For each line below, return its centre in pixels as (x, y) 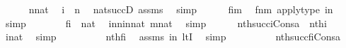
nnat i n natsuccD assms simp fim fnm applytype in (181, 9)
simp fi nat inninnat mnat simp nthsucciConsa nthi (166, 23)
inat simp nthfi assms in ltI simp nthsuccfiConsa (173, 37)
